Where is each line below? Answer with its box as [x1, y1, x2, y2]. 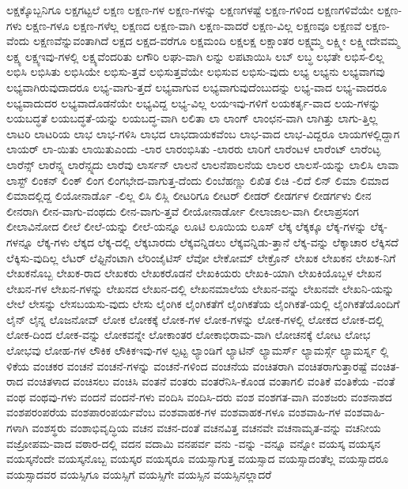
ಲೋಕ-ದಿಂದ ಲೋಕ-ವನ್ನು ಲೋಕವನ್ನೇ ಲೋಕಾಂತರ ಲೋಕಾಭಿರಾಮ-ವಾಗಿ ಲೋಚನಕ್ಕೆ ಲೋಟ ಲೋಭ [6, 326, 371, 343]
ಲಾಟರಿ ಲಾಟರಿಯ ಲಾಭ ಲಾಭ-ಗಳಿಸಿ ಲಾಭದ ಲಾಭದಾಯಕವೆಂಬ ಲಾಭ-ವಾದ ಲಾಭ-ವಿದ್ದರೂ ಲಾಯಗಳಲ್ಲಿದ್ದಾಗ [6, 125, 400, 141]
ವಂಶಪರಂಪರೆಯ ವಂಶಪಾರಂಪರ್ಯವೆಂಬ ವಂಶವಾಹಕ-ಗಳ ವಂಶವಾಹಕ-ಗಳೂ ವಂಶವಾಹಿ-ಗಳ [6, 404, 341, 420]
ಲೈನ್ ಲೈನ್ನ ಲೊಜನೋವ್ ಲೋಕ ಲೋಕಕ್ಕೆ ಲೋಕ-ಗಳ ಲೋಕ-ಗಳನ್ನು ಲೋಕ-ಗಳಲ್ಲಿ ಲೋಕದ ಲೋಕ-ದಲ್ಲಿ [6, 310, 384, 327]
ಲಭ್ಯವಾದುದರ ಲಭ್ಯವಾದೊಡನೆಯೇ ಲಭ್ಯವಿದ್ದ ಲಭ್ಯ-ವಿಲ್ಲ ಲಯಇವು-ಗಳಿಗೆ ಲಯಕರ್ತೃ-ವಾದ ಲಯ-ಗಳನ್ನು [6, 94, 381, 111]
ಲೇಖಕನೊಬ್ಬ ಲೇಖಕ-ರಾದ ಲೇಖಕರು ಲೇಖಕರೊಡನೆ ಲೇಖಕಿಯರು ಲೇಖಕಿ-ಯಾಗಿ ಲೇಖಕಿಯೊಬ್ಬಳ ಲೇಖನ [6, 265, 382, 281]
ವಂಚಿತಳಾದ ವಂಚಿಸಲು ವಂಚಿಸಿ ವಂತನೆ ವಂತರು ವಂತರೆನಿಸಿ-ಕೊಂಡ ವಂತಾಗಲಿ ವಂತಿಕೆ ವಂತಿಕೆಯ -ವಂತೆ [27, 373, 395, 389]
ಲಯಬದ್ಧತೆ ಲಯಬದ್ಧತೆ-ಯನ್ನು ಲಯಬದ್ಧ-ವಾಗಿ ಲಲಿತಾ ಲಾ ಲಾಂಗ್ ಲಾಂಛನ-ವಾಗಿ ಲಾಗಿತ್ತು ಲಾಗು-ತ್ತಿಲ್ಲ [6, 110, 378, 126]
